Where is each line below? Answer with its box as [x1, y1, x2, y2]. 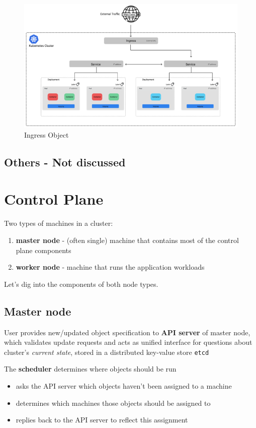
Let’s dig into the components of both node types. [4, 278, 158, 289]
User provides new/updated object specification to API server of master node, [4, 327, 250, 337]
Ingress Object [24, 129, 69, 140]
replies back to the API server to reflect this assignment [16, 414, 188, 425]
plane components [16, 244, 71, 255]
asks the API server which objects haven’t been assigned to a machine [16, 381, 232, 391]
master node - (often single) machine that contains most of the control [16, 235, 239, 245]
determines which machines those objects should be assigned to [16, 397, 211, 408]
